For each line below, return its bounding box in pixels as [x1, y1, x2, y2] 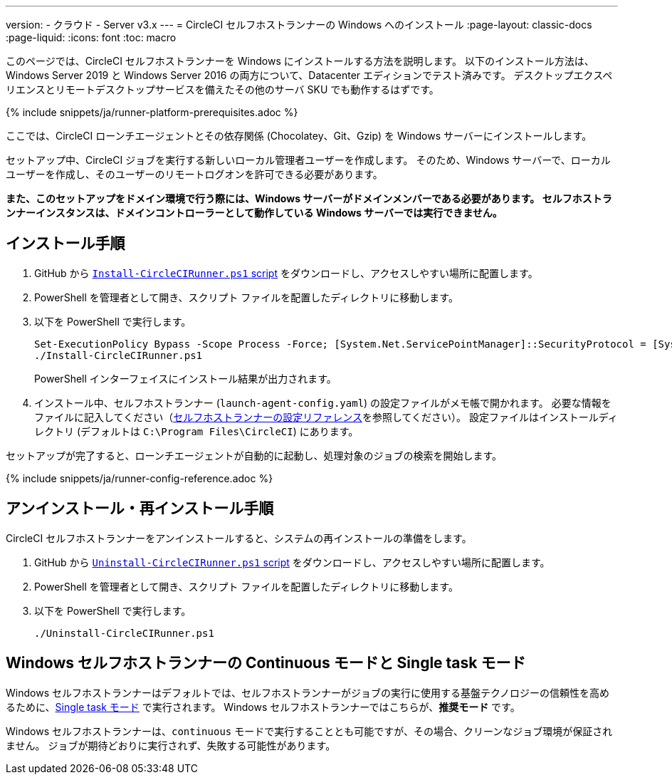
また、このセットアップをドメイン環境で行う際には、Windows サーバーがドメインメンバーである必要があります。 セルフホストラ [6, 192, 612, 204]
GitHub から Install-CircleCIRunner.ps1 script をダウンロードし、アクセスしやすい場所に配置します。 [34, 266, 538, 279]
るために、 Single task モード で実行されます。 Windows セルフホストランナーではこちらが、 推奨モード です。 [6, 700, 520, 713]
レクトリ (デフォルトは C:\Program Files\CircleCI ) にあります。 [34, 425, 359, 437]
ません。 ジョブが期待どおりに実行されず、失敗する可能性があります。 [6, 739, 336, 752]
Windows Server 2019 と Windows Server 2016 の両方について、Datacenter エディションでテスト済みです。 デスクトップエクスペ [6, 69, 613, 81]
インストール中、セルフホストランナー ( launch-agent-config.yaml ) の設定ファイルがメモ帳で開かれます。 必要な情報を [34, 396, 611, 409]
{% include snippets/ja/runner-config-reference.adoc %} [6, 472, 273, 484]
